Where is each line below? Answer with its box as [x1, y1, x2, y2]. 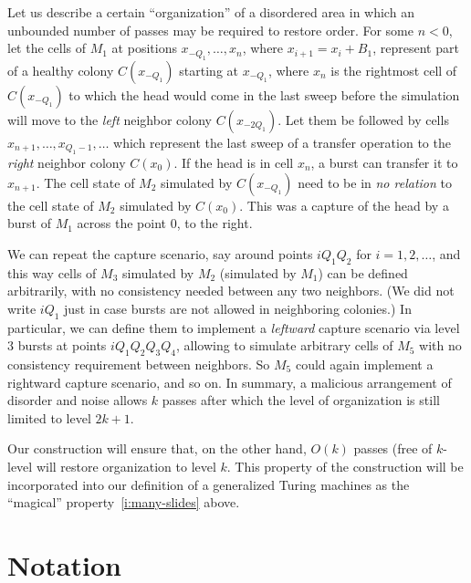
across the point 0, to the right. [77, 213, 253, 233]
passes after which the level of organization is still [162, 390, 440, 410]
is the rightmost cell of [330, 60, 457, 79]
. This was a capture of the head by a [239, 195, 449, 214]
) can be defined [318, 263, 408, 282]
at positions [111, 38, 177, 57]
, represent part [372, 38, 459, 57]
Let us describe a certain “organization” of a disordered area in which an [7, 3, 414, 21]
